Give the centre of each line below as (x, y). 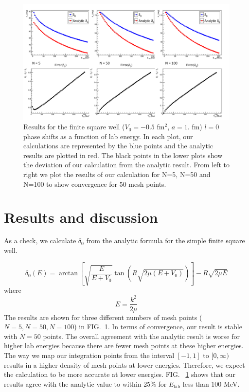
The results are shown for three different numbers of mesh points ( (103, 317)
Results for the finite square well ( (74, 127)
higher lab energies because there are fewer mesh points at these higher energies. (124, 346)
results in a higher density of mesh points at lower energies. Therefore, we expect (124, 365)
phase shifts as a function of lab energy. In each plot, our (108, 136)
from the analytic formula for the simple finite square (166, 241)
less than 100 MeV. (211, 383)
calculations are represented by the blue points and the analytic (118, 146)
